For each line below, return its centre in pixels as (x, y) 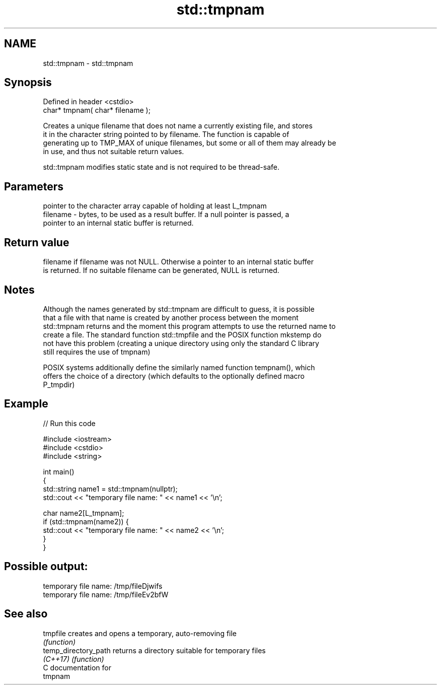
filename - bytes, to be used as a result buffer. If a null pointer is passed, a (166, 215)
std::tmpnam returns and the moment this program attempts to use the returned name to (189, 326)
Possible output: (46, 567)
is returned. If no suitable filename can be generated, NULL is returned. (161, 270)
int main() (59, 471)
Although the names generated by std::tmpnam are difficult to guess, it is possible (179, 309)
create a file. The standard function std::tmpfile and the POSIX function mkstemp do (182, 334)
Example (26, 404)
